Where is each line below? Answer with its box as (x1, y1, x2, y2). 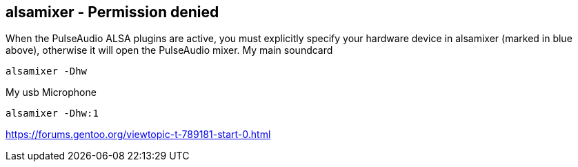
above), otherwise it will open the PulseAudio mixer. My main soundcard (6, 44, 333, 57)
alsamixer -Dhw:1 (6, 108, 99, 119)
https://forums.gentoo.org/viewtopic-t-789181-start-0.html (6, 128, 271, 141)
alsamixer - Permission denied (6, 3, 219, 21)
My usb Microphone (6, 86, 97, 99)
